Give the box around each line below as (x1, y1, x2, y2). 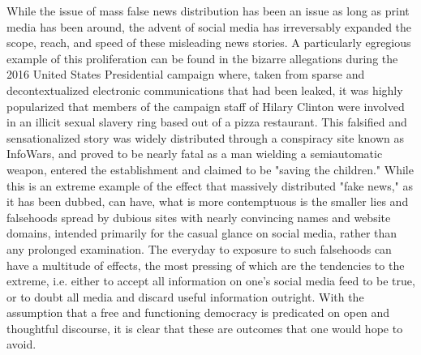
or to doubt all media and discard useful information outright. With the (6, 288, 364, 305)
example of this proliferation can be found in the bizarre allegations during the (6, 49, 398, 66)
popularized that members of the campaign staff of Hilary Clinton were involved (6, 97, 405, 114)
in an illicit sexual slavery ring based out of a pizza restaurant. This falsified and (6, 113, 407, 130)
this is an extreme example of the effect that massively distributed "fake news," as (6, 177, 414, 194)
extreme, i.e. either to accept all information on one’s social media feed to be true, (6, 272, 415, 289)
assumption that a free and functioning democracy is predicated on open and (6, 304, 390, 321)
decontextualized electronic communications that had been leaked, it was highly (6, 81, 403, 98)
